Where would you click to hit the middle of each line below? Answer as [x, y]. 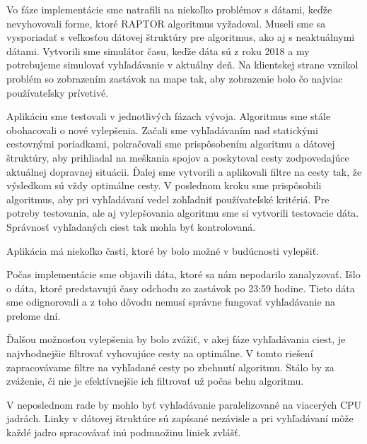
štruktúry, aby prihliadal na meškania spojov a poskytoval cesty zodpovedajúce [178, 157]
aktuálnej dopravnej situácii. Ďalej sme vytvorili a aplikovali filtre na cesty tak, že [184, 171]
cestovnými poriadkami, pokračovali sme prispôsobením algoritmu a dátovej [171, 144]
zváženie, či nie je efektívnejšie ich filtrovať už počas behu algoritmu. [155, 381]
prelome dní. [34, 315]
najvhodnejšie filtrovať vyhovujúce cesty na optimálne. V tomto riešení [160, 353]
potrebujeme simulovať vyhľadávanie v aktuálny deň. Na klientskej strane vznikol [182, 65]
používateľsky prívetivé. [58, 92]
